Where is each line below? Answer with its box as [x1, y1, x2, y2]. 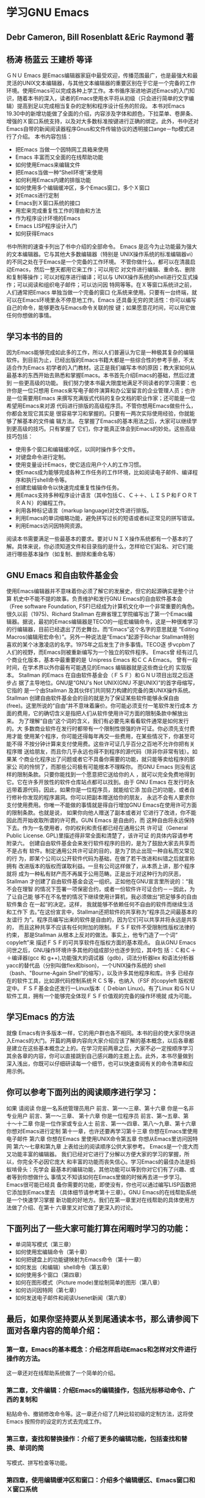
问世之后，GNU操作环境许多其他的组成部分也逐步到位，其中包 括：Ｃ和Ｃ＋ [6, 947, 196, 954]
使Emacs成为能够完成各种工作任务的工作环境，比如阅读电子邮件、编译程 [15, 469, 198, 476]
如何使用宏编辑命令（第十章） [15, 1248, 90, 1256]
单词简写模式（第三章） [15, 1241, 74, 1248]
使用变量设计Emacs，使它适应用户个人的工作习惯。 [15, 461, 145, 468]
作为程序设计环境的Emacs [15, 215, 81, 222]
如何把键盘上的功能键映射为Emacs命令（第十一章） [15, 1256, 145, 1263]
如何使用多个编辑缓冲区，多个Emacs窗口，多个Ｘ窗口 [15, 184, 150, 191]
